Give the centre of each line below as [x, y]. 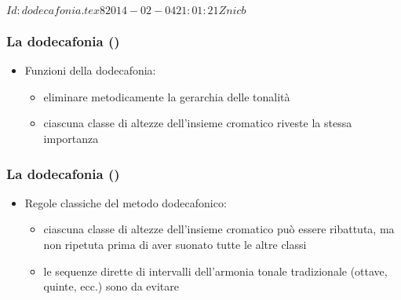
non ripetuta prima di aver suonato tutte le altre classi [175, 244]
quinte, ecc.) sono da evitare [111, 286]
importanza [71, 138]
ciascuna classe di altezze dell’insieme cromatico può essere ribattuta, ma [219, 229]
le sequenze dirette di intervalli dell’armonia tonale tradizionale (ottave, [215, 271]
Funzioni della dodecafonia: [90, 70]
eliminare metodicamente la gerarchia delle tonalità [167, 96]
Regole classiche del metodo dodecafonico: [126, 202]
